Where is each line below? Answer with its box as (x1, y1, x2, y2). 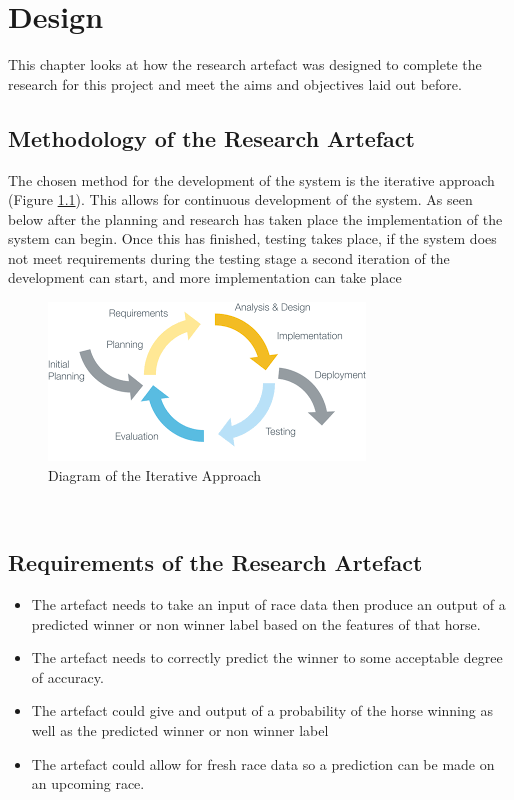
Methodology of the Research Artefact (8, 122, 415, 153)
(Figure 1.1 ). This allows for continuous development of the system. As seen (8, 189, 473, 210)
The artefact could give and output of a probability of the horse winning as (31, 700, 493, 721)
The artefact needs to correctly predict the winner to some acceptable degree (31, 647, 503, 668)
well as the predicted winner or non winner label (31, 720, 329, 741)
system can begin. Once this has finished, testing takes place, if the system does (8, 228, 497, 249)
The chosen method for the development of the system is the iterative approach (8, 169, 495, 190)
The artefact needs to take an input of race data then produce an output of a (31, 594, 506, 615)
